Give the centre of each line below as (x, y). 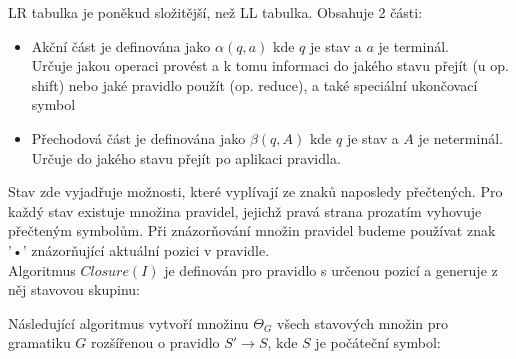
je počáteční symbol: (378, 342)
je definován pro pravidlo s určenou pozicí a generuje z (331, 269)
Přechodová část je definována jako (138, 137)
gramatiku (39, 342)
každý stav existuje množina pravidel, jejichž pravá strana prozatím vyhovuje (245, 210)
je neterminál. (460, 137)
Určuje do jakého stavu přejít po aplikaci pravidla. (186, 157)
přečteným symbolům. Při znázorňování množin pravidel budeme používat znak (252, 230)
